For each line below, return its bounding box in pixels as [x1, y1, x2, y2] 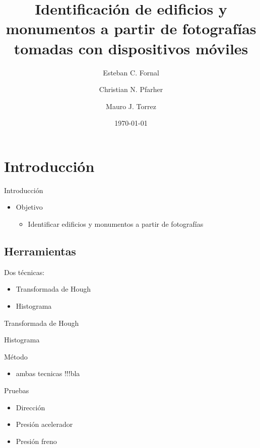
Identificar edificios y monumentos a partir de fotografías [28, 219, 204, 229]
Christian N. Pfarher [99, 84, 163, 95]
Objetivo [16, 202, 43, 212]
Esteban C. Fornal [103, 67, 159, 77]
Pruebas [4, 385, 29, 395]
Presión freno [16, 435, 57, 446]
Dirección [16, 402, 45, 412]
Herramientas [4, 243, 76, 258]
